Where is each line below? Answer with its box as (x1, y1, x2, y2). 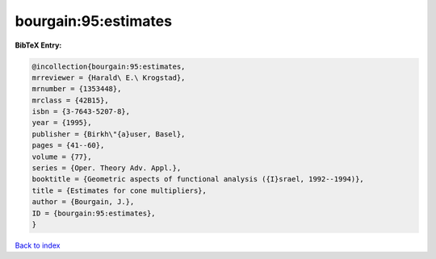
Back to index (15, 240, 61, 250)
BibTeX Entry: (15, 40, 62, 50)
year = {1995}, (31, 118, 92, 127)
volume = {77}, (31, 152, 92, 161)
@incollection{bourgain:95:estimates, (31, 61, 186, 71)
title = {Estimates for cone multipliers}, (31, 186, 208, 195)
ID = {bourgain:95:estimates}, (31, 208, 157, 218)
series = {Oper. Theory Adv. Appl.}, (31, 164, 182, 173)
